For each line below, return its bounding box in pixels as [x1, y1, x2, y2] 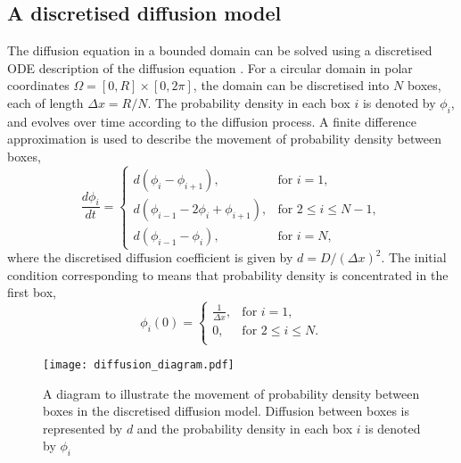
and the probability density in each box [136, 418, 353, 437]
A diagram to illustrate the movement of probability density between [43, 384, 420, 402]
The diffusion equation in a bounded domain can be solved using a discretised [7, 41, 432, 60]
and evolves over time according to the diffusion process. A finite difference [7, 112, 416, 130]
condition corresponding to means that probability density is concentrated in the [7, 265, 449, 284]
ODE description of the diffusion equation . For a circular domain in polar [7, 58, 413, 77]
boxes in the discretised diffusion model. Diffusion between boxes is [43, 401, 410, 420]
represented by [43, 418, 123, 437]
